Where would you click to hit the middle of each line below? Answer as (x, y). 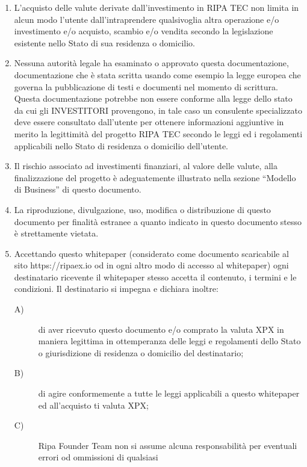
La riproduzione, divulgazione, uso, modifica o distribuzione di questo (142, 209)
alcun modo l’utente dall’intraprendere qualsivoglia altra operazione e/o (147, 19)
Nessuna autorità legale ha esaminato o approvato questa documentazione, (151, 63)
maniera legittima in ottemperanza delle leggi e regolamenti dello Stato (169, 341)
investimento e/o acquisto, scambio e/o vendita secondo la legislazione (144, 31)
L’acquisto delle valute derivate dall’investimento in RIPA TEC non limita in (157, 7)
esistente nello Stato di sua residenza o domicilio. (104, 42)
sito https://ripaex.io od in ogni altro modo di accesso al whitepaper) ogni (151, 265)
